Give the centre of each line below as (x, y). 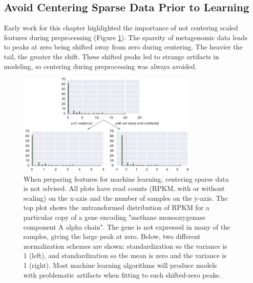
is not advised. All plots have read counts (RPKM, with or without (124, 188)
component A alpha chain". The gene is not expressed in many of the (127, 226)
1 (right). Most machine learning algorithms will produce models (120, 265)
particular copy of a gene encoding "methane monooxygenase (115, 217)
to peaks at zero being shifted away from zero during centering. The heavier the (123, 47)
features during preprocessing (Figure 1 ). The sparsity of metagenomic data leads (126, 37)
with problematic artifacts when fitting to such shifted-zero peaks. (122, 274)
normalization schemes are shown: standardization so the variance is (126, 246)
